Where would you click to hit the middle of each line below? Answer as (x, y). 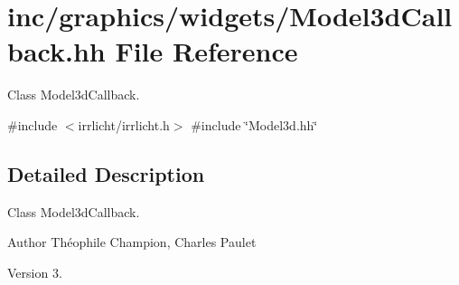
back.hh (56, 51)
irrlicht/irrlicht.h (124, 124)
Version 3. (35, 272)
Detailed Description (106, 173)
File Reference (206, 51)
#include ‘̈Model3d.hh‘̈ (254, 124)
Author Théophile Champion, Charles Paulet (132, 242)
